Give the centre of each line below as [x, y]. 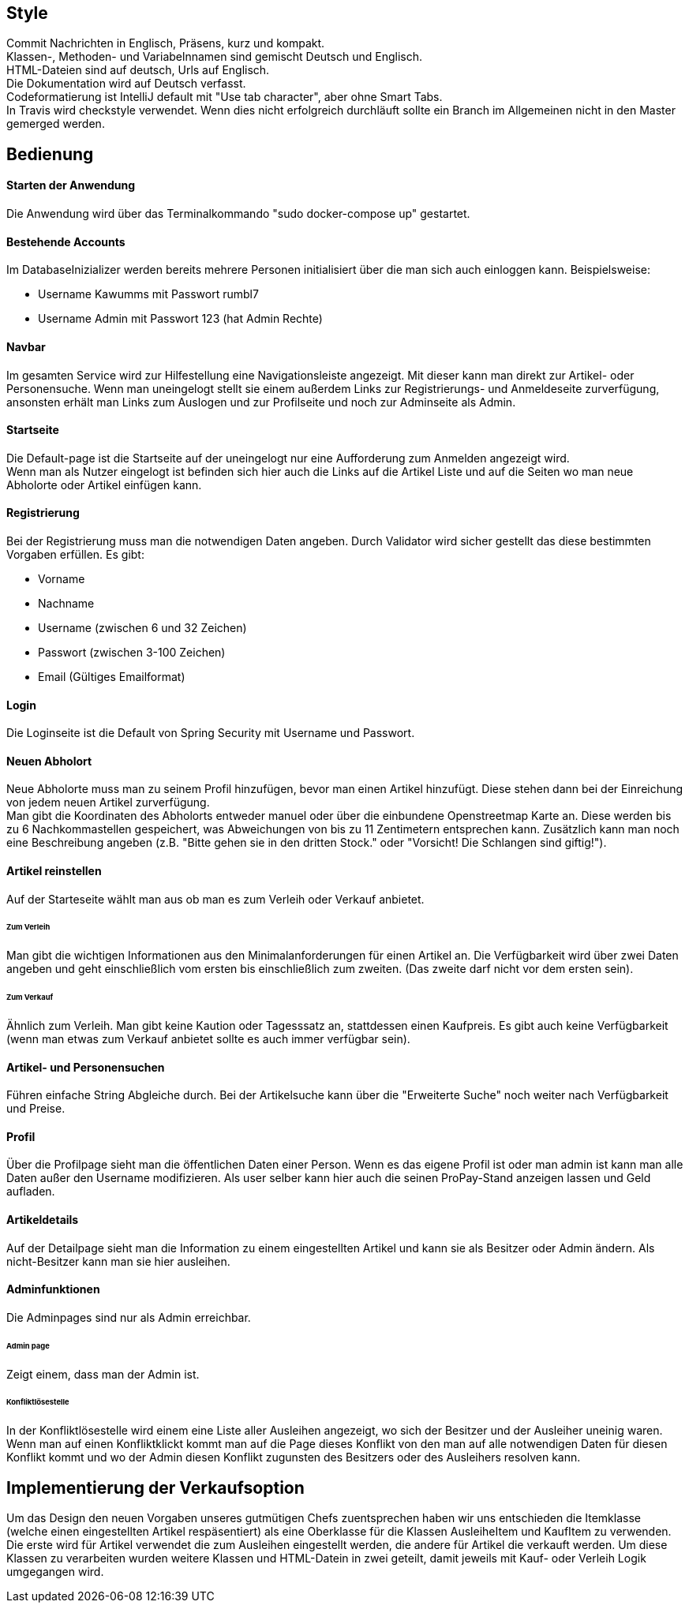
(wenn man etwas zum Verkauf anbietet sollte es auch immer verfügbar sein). [208, 1038]
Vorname [62, 578]
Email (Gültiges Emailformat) [112, 676]
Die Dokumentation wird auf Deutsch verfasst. [126, 84]
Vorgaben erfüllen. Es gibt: [75, 554]
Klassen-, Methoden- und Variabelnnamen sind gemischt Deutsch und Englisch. [214, 57]
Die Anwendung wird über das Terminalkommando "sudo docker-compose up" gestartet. [238, 214]
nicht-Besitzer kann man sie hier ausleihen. [118, 1261]
